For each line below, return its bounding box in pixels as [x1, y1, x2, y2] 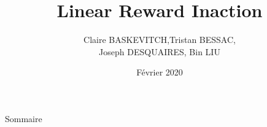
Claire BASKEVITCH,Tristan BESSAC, [83, 33, 236, 46]
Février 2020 [136, 66, 183, 79]
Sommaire [5, 112, 42, 125]
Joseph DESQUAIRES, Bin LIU [99, 45, 220, 58]
